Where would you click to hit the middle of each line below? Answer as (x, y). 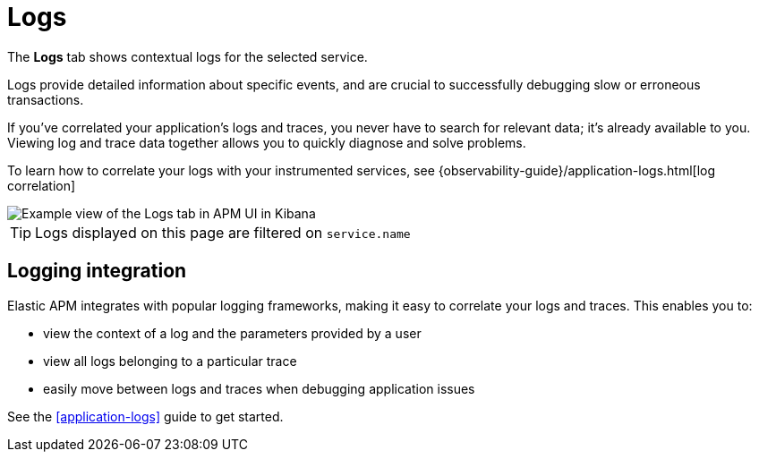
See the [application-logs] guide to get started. (145, 416)
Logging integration (97, 271)
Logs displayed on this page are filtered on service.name (223, 232)
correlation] (42, 185)
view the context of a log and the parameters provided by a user (232, 333)
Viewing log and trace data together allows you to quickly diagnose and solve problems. (267, 142)
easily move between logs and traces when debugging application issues (259, 388)
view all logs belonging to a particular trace (170, 361)
